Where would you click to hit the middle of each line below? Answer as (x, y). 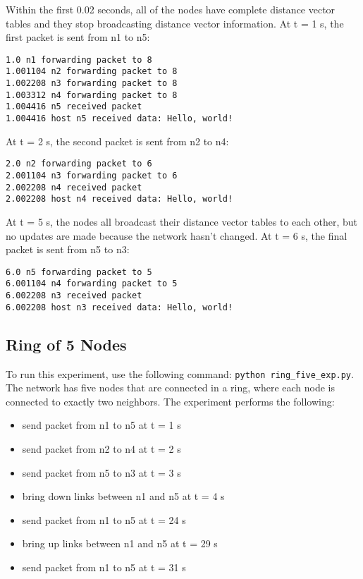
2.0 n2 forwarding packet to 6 (79, 164)
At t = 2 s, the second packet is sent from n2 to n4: (117, 141)
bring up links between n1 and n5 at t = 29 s (120, 543)
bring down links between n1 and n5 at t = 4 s (123, 496)
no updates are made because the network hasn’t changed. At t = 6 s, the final (177, 235)
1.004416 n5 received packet (74, 107)
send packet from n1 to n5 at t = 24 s (104, 519)
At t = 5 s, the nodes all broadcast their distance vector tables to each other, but (182, 221)
